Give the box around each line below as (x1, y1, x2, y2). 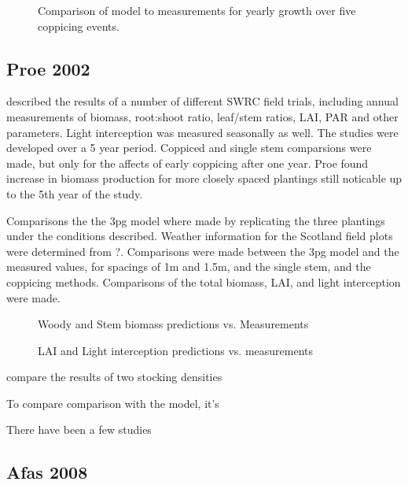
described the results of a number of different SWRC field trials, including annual (6, 93, 399, 109)
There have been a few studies (6, 421, 152, 438)
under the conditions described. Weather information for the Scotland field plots (6, 228, 393, 244)
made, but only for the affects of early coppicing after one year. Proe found (6, 154, 369, 171)
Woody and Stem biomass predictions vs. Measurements (38, 316, 309, 332)
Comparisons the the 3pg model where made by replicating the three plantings (6, 212, 385, 228)
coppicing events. (38, 17, 119, 34)
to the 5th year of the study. (6, 185, 143, 202)
